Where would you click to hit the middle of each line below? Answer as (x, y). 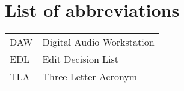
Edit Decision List (81, 59)
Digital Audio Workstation (98, 42)
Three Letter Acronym (90, 77)
